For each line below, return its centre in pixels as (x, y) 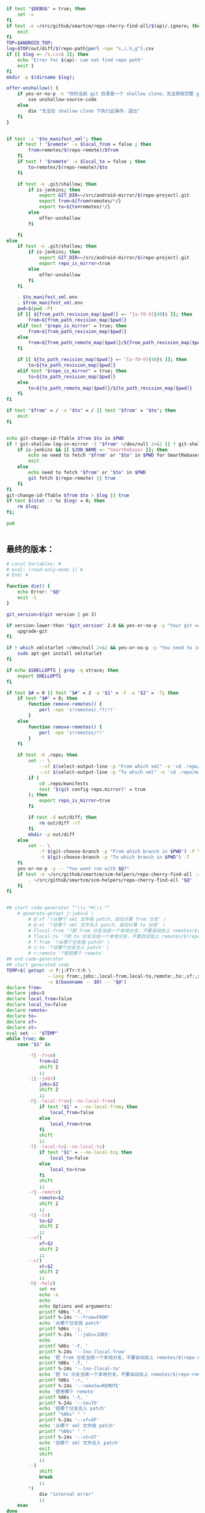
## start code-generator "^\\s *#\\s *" (59, 908)
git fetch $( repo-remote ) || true (72, 478)
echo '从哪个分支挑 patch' (70, 1323)
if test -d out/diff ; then (63, 818)
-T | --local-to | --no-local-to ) (67, 1147)
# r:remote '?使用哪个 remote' (66, 953)
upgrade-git (32, 631)
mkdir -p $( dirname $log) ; (41, 77)
